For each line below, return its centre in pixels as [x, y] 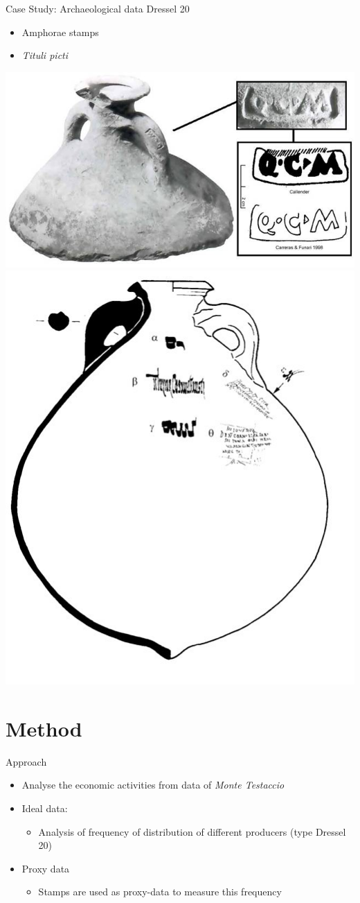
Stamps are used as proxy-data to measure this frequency [160, 892]
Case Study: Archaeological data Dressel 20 [98, 8]
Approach [26, 761]
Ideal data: [45, 808]
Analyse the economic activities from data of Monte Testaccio [153, 785]
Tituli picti [45, 55]
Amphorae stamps [60, 32]
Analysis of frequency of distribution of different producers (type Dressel [192, 831]
